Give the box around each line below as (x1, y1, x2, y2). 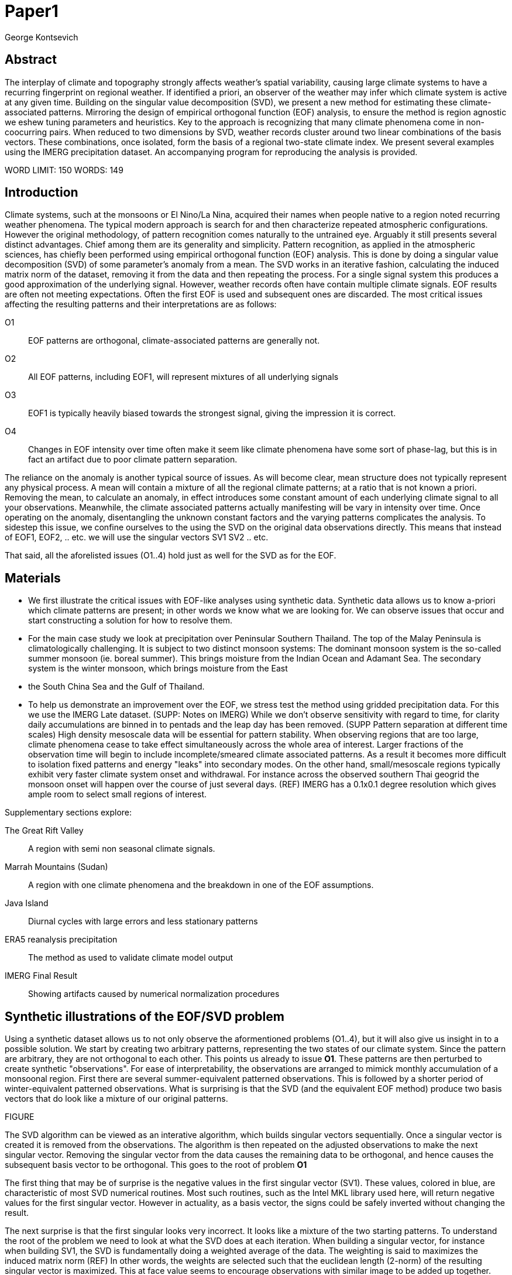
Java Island (5, 898, 49, 909)
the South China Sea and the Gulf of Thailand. (28, 681, 205, 692)
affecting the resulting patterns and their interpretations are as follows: (5, 299, 277, 310)
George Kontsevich (5, 32, 78, 42)
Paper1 (5, 1, 59, 21)
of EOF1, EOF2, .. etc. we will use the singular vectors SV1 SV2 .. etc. (5, 532, 269, 543)
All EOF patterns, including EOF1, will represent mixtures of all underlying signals (28, 372, 339, 382)
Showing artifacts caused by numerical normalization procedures (28, 989, 280, 999)
